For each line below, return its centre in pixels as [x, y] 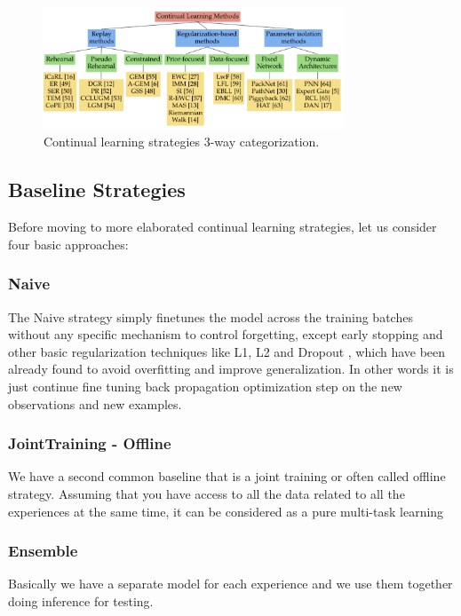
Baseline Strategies [97, 190]
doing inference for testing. [81, 600]
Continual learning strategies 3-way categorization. [182, 142]
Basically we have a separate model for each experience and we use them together [230, 584]
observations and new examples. [95, 403]
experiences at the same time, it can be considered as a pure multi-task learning [226, 511]
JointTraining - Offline [90, 443]
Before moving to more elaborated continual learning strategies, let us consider [223, 227]
